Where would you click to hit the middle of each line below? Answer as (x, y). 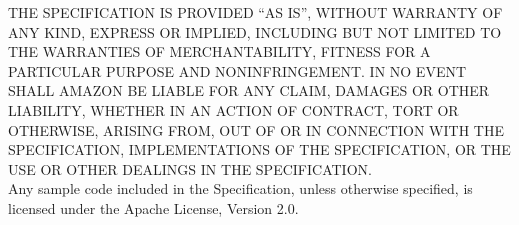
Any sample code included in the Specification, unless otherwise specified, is (240, 188)
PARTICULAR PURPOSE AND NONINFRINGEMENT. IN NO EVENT (237, 70)
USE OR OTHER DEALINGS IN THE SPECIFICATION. (190, 168)
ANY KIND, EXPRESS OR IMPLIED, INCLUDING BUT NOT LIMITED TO (255, 31)
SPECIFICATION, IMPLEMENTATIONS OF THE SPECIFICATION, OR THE (259, 149)
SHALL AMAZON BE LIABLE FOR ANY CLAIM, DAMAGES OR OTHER (249, 90)
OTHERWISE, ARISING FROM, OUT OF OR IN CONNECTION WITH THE (256, 129)
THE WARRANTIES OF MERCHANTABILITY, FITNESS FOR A (219, 51)
